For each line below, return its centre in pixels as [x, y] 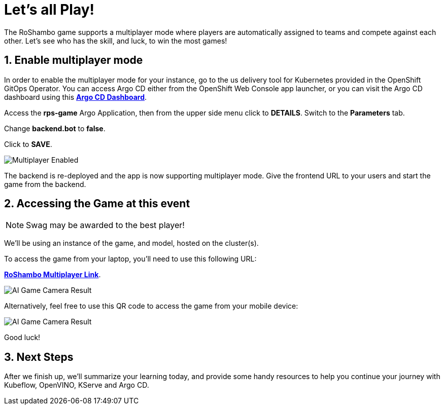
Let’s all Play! [49, 10]
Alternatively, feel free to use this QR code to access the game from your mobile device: [151, 306]
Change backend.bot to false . [55, 128]
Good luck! [22, 338]
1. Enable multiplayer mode [74, 60]
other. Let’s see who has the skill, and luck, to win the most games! [116, 41]
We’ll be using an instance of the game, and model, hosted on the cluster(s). [131, 243]
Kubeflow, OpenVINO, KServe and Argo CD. [77, 385]
